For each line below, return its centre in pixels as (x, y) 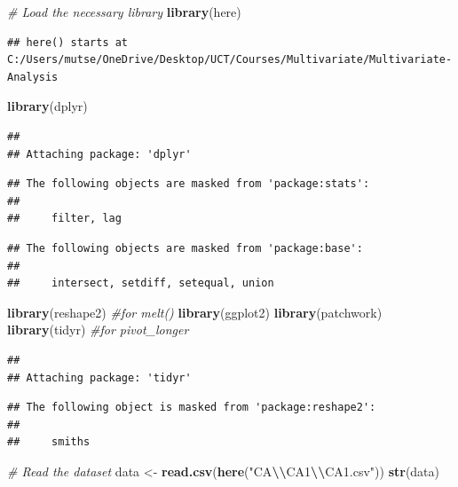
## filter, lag (64, 219)
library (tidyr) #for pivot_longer (98, 330)
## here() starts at (68, 42)
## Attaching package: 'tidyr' (99, 377)
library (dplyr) (47, 106)
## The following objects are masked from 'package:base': (185, 248)
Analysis (33, 77)
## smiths (49, 442)
